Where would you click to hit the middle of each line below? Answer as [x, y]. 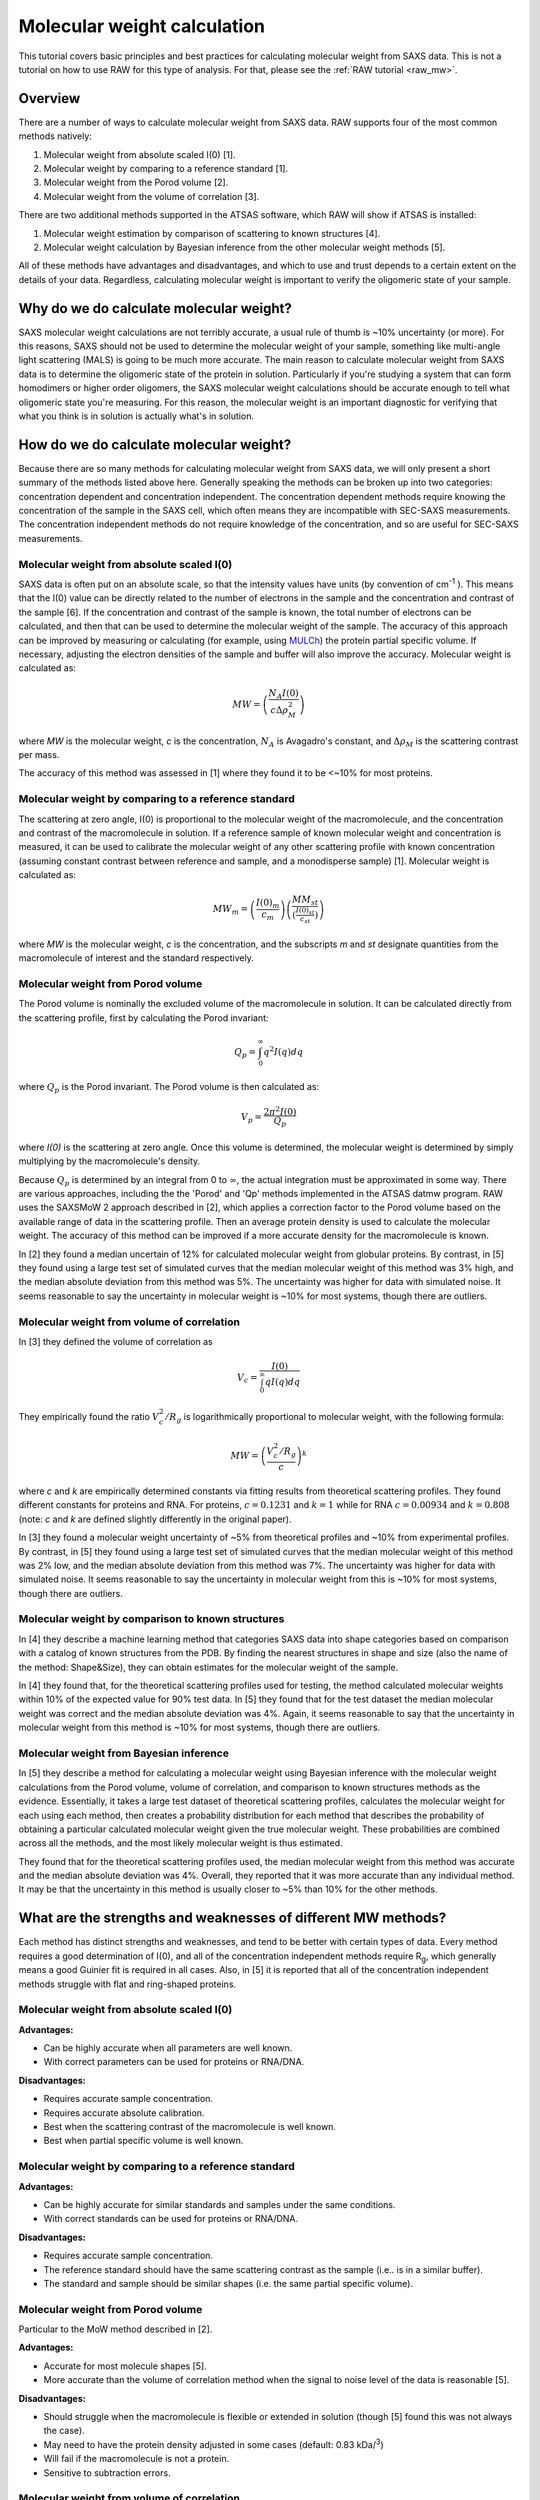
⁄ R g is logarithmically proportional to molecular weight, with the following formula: [335, 1417]
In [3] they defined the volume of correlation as [116, 1341]
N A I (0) [283, 694]
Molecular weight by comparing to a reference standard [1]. [166, 169]
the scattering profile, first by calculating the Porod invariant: [143, 1017]
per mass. [39, 755]
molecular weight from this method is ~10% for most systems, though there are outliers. [199, 1727]
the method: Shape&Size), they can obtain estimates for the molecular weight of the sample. [208, 1667]
